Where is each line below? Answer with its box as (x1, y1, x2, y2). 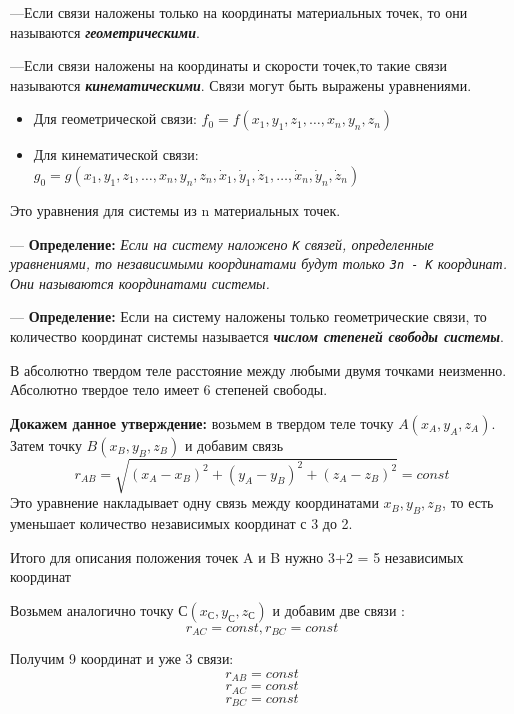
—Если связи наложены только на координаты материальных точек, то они (10, 2, 468, 22)
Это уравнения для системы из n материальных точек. (10, 199, 341, 220)
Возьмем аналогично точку (10, 599, 174, 620)
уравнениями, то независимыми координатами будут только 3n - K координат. (10, 253, 508, 274)
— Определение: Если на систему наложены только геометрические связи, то (10, 306, 487, 327)
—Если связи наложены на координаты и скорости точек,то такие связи (10, 55, 448, 76)
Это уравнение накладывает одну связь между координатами (10, 492, 379, 513)
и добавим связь (184, 434, 284, 455)
